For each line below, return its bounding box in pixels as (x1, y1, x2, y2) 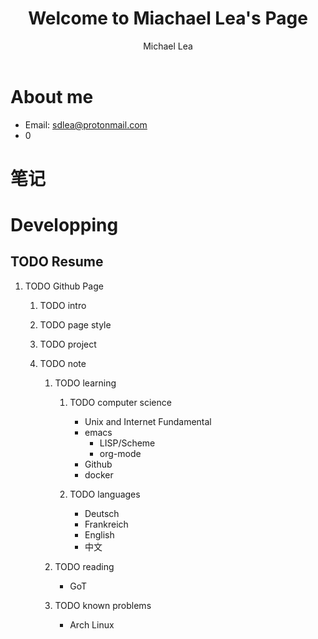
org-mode (99, 447, 142, 459)
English (84, 528, 115, 541)
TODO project (39, 338, 97, 350)
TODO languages (69, 488, 141, 500)
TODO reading (54, 560, 115, 572)
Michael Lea (143, 40, 193, 52)
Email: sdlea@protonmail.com (24, 118, 148, 131)
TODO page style (39, 318, 112, 331)
